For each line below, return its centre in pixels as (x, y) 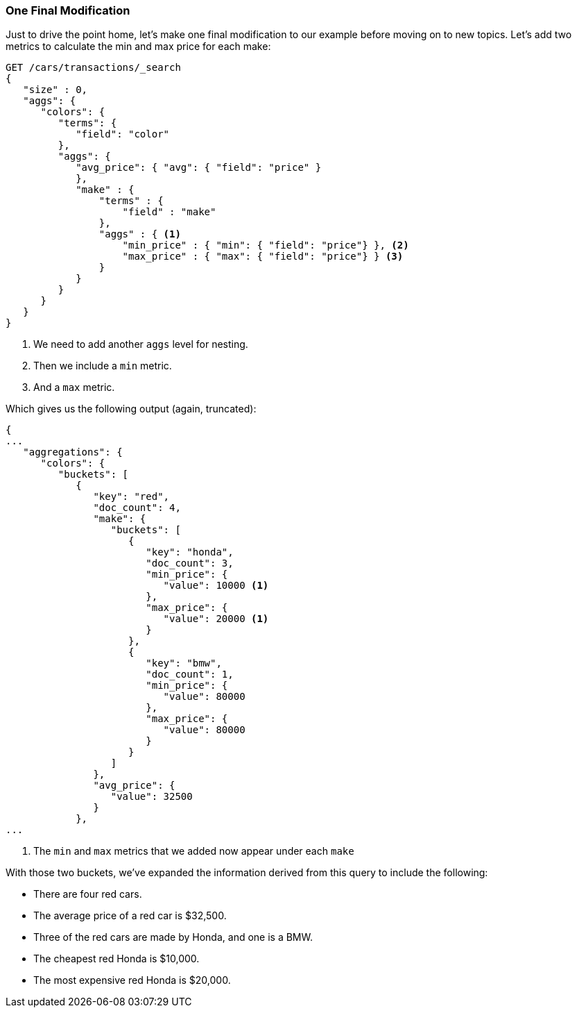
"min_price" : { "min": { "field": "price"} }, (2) (266, 245)
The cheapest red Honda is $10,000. (117, 959)
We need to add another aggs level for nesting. (141, 344)
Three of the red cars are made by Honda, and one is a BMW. (173, 937)
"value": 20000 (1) (216, 619)
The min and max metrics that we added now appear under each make (194, 851)
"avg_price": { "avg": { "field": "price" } (199, 168)
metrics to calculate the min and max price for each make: (138, 47)
